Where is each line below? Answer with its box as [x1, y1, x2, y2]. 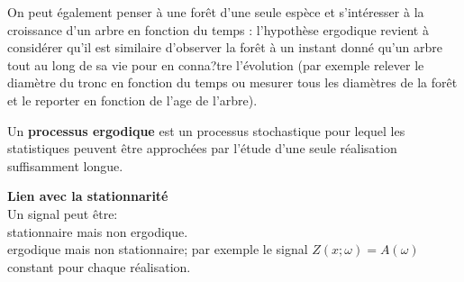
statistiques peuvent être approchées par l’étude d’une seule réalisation [7, 139, 397, 158]
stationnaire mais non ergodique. [7, 222, 188, 241]
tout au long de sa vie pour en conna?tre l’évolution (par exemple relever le [7, 55, 424, 74]
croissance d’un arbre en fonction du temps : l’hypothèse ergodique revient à [7, 20, 429, 39]
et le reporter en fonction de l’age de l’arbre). [7, 90, 258, 109]
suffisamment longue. [7, 156, 123, 175]
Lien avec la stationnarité [7, 186, 168, 205]
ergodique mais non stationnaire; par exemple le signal [7, 240, 308, 259]
